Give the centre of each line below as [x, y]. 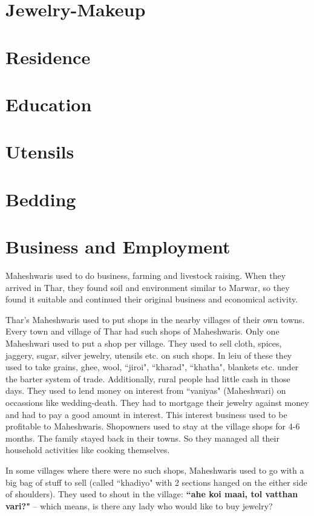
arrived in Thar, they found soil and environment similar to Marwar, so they [148, 287]
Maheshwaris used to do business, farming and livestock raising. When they [146, 275]
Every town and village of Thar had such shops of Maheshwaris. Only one [142, 331]
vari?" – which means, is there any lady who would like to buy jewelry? [139, 505]
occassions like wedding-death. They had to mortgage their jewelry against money [157, 402]
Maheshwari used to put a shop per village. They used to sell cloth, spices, [144, 343]
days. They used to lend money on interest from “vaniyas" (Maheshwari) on [146, 390]
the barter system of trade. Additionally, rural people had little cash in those [148, 378]
